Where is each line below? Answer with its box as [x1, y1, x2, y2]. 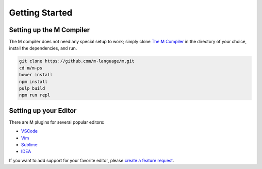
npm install [19, 79, 48, 84]
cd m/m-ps [19, 65, 43, 70]
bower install [19, 72, 53, 78]
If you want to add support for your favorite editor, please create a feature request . [9, 157, 174, 163]
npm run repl [19, 92, 50, 98]
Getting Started [9, 7, 73, 18]
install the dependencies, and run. [9, 45, 77, 51]
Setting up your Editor [9, 106, 77, 115]
